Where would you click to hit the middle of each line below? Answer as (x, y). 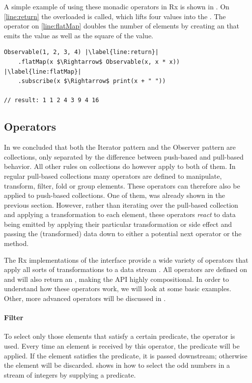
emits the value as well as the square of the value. (79, 35)
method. (16, 243)
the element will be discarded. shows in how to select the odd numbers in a (117, 365)
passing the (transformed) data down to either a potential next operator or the (123, 233)
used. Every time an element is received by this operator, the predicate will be (122, 346)
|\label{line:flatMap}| (43, 71)
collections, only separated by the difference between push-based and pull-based (124, 156)
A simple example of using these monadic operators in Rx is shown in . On (117, 6)
